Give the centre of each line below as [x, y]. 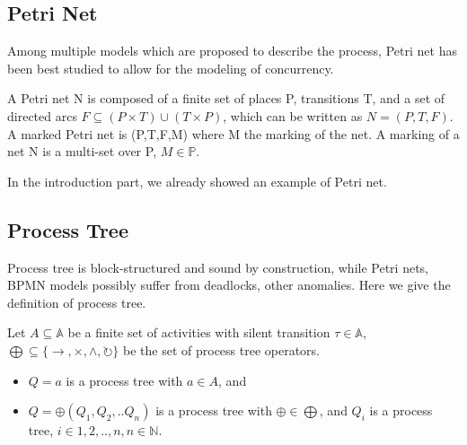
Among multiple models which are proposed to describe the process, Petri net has [232, 51]
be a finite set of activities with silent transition [199, 332]
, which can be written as [293, 115]
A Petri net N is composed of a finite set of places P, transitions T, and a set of [226, 98]
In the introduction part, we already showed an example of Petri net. [197, 181]
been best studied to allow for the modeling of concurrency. [171, 68]
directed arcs [42, 115]
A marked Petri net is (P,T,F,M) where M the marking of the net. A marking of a [233, 133]
